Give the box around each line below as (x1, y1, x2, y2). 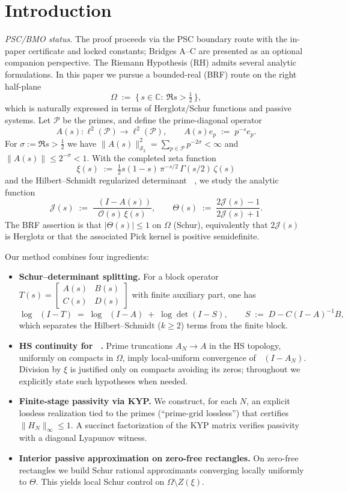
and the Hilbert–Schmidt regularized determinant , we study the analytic (5, 174, 279, 186)
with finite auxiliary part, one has (132, 288, 256, 300)
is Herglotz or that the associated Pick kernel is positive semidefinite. (5, 230, 260, 242)
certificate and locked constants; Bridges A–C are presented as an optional (28, 44, 303, 57)
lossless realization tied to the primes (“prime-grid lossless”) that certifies (19, 406, 288, 419)
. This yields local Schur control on (35, 475, 165, 488)
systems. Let (5, 114, 51, 126)
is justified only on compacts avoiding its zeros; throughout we (70, 363, 301, 375)
